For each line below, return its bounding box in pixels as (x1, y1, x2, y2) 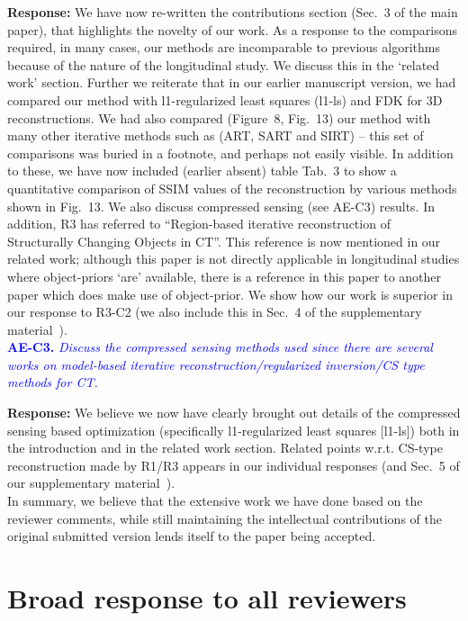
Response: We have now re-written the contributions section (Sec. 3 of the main (7, 3, 458, 21)
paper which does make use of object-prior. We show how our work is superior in (7, 284, 453, 303)
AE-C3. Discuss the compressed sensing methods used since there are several (7, 337, 433, 356)
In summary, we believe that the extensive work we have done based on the (7, 491, 423, 510)
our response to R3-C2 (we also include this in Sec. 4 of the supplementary (7, 302, 422, 321)
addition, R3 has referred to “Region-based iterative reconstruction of (7, 214, 391, 233)
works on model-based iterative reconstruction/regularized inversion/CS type (7, 355, 425, 373)
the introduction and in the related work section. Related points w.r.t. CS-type (7, 438, 443, 457)
